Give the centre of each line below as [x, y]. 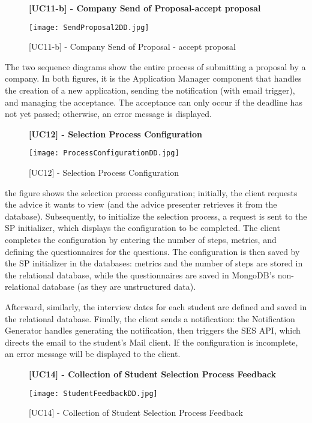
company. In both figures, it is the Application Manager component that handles [153, 78]
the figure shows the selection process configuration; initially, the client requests [151, 192]
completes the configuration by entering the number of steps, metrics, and [141, 240]
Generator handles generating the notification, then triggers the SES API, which [153, 330]
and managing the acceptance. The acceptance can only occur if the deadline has [154, 102]
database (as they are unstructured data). [119, 286]
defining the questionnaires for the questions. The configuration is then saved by [152, 251]
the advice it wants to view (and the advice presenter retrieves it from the [141, 204]
